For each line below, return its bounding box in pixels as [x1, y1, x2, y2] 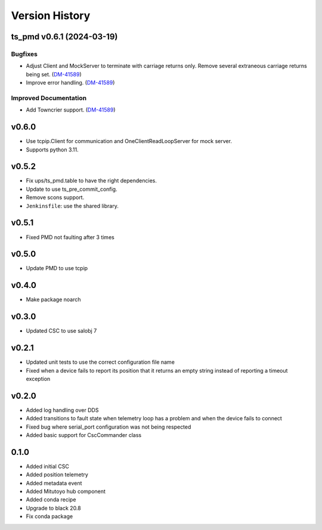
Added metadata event [26, 479, 82, 486]
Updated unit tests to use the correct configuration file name [26, 358, 175, 366]
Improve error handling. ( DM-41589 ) [26, 79, 115, 86]
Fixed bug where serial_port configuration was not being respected [26, 423, 191, 430]
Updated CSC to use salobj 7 [26, 327, 97, 334]
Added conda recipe [26, 496, 76, 503]
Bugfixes [11, 49, 38, 58]
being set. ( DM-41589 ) [26, 70, 82, 78]
